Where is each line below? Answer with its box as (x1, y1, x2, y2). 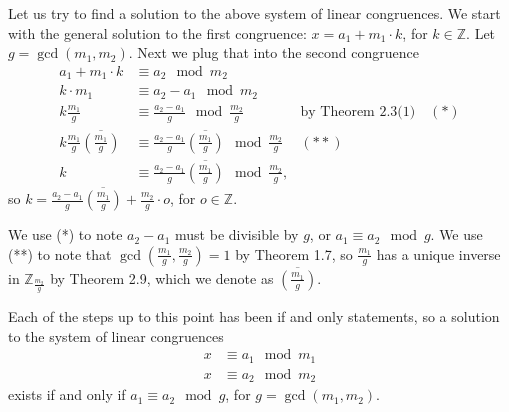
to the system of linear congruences (8, 325, 224, 346)
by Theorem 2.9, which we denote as (50, 267, 274, 288)
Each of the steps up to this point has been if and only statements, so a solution (8, 306, 500, 327)
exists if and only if (8, 384, 126, 405)
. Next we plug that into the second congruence (128, 42, 419, 63)
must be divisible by (175, 224, 299, 245)
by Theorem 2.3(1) (300, 105, 416, 120)
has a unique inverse (376, 243, 501, 264)
